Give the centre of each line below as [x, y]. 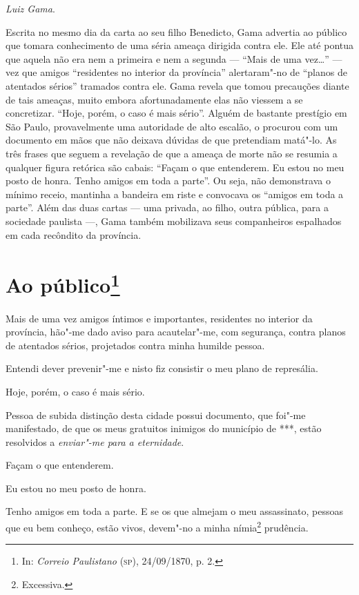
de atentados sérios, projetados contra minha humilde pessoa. [135, 345]
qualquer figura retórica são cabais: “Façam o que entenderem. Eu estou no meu [175, 167]
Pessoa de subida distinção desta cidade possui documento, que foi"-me [156, 414]
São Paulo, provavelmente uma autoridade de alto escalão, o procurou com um [172, 126]
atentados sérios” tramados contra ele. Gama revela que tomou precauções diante [177, 85]
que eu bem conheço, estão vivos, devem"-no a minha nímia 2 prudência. [157, 526]
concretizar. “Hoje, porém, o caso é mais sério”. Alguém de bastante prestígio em [176, 113]
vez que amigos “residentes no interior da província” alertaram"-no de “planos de [176, 72]
